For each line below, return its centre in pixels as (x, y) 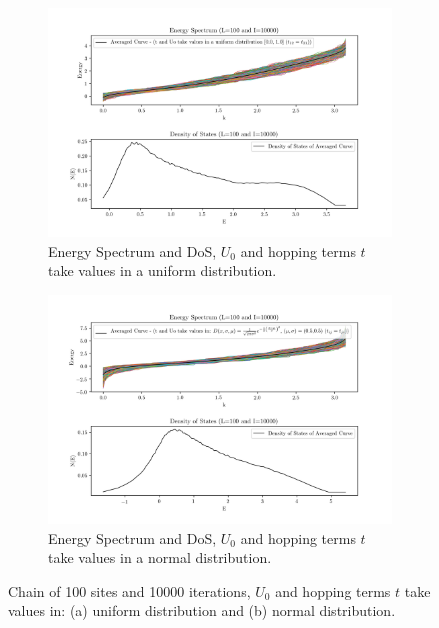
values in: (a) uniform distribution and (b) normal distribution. (202, 610)
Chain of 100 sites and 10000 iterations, (129, 590)
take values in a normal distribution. (160, 557)
